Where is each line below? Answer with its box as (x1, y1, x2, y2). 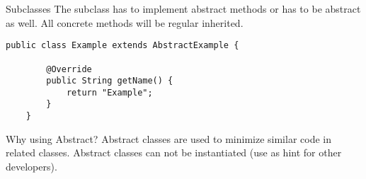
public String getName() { (46, 76, 173, 86)
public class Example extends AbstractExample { (6, 40, 239, 51)
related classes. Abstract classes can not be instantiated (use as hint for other (6, 145, 342, 160)
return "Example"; (66, 87, 153, 98)
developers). (6, 158, 57, 173)
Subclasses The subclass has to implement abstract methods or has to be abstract (6, 1, 361, 16)
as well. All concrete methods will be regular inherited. (6, 15, 244, 30)
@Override (46, 64, 92, 74)
